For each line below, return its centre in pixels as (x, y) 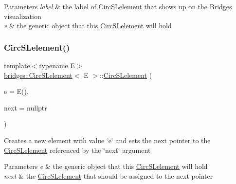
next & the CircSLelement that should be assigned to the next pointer (109, 175)
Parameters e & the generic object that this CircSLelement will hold (106, 166)
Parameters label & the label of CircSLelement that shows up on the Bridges (118, 6)
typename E (57, 65)
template (17, 65)
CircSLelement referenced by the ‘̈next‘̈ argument (77, 150)
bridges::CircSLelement (38, 75)
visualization (23, 16)
